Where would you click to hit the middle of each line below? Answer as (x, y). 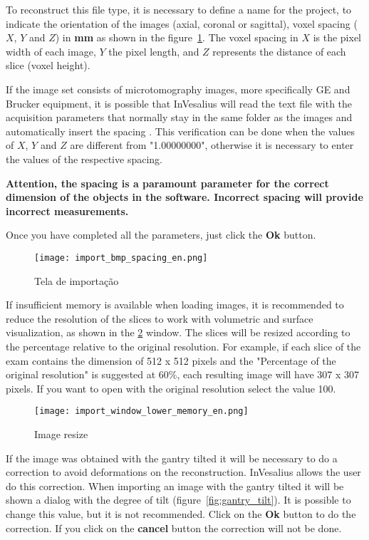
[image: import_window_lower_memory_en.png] (141, 411)
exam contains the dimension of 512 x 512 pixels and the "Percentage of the (171, 360)
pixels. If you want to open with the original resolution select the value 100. (171, 388)
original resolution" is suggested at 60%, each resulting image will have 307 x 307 (183, 374)
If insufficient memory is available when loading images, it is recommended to (175, 305)
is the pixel (337, 37)
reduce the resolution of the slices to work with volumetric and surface (160, 318)
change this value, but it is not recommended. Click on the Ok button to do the (181, 513)
